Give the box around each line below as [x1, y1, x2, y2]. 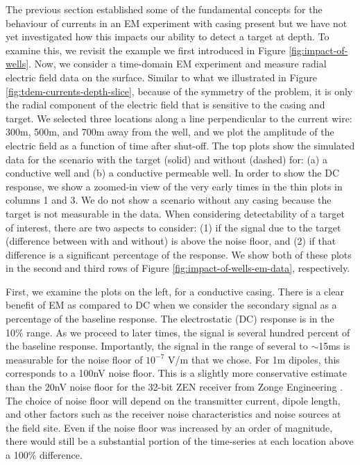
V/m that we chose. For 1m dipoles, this [168, 352, 340, 366]
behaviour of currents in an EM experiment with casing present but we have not [6, 15, 348, 30]
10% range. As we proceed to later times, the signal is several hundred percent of [6, 325, 350, 339]
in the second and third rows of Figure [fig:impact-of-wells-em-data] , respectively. [6, 261, 350, 275]
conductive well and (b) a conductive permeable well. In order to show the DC [6, 165, 340, 180]
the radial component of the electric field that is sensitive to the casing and [6, 97, 325, 112]
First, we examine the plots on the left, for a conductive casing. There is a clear [6, 284, 344, 298]
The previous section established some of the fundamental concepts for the [6, 2, 323, 16]
